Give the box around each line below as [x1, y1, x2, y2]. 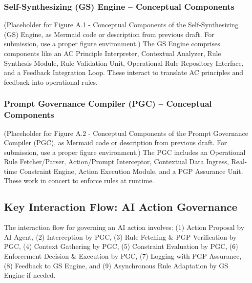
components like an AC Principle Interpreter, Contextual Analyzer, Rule [4, 48, 221, 58]
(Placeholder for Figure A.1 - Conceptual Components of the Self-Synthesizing [4, 19, 239, 30]
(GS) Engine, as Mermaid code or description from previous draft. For [4, 29, 214, 39]
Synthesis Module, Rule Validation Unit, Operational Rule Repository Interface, [4, 57, 244, 68]
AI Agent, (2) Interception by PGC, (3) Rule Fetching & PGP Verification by [4, 231, 237, 242]
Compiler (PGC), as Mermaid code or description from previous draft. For [4, 137, 227, 148]
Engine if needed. [4, 270, 56, 280]
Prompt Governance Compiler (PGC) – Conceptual [4, 97, 212, 110]
